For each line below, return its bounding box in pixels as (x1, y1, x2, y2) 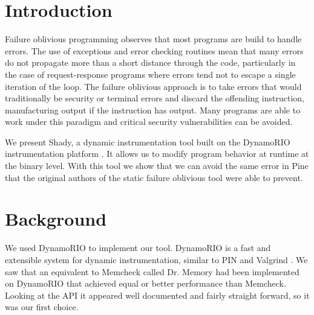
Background (5, 206, 107, 231)
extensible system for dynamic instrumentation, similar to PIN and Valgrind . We (5, 253, 308, 266)
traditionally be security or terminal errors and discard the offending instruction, (5, 92, 304, 104)
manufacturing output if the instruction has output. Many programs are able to (5, 103, 301, 116)
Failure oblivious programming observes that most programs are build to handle (5, 33, 302, 45)
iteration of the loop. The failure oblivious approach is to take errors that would (5, 80, 302, 92)
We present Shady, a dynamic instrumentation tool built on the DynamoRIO (5, 135, 290, 148)
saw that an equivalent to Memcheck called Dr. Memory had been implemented (5, 265, 299, 278)
